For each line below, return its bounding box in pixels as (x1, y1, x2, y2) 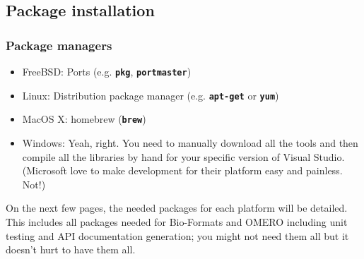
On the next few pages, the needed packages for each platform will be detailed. (6, 200, 348, 215)
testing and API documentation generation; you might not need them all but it (6, 228, 349, 243)
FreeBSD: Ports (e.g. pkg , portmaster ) (22, 64, 192, 78)
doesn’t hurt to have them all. (6, 242, 136, 257)
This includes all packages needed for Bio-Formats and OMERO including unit (6, 214, 348, 229)
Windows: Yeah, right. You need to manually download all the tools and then (22, 135, 358, 150)
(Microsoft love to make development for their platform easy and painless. (22, 163, 343, 178)
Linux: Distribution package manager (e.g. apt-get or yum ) (22, 88, 279, 102)
